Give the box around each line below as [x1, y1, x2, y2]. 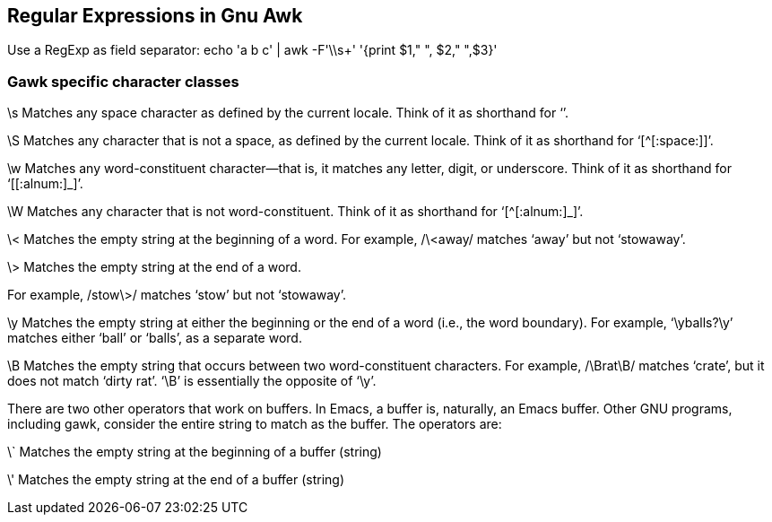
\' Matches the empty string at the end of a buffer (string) [7, 472, 345, 488]
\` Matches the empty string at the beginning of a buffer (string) [7, 444, 382, 460]
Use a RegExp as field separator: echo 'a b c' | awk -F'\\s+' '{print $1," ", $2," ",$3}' [7, 42, 498, 58]
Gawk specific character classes [7, 72, 239, 91]
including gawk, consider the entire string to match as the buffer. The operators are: [7, 416, 502, 432]
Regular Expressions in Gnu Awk [7, 4, 303, 27]
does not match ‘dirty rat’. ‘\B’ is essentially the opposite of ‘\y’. [7, 373, 377, 389]
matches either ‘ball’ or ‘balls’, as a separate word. [7, 330, 302, 346]
